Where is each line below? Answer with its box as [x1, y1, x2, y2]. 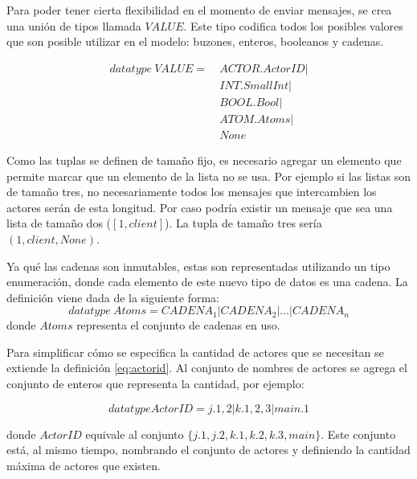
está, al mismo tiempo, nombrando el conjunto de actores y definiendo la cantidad [6, 441, 411, 458]
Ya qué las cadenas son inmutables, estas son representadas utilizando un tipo [6, 257, 390, 274]
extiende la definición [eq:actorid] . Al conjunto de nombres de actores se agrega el [6, 359, 407, 376]
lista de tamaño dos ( [6, 215, 112, 231]
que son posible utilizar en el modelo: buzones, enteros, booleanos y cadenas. [6, 33, 384, 50]
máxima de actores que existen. [6, 456, 161, 473]
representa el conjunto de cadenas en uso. [76, 317, 280, 334]
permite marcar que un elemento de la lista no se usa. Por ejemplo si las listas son [6, 167, 411, 184]
